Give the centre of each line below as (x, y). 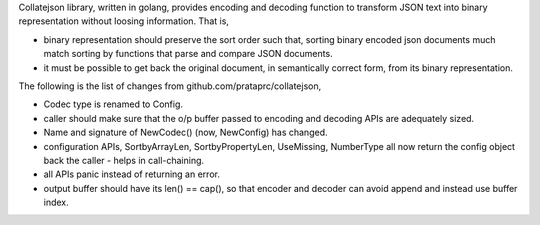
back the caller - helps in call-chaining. (124, 160)
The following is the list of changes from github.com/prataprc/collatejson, (170, 86)
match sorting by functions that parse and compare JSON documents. (188, 54)
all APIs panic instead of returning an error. (131, 174)
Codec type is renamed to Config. (113, 104)
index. (56, 202)
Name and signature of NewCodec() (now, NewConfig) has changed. (185, 132)
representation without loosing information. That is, (124, 21)
